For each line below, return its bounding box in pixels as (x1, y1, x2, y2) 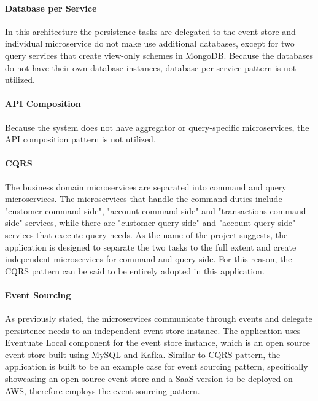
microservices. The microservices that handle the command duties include (5, 192, 282, 205)
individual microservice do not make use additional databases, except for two (5, 37, 295, 50)
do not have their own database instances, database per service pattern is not (5, 61, 297, 74)
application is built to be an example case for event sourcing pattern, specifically (5, 360, 308, 373)
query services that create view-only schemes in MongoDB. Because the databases (5, 49, 314, 61)
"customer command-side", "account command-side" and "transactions (5, 204, 267, 217)
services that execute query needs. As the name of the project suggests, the (5, 228, 288, 241)
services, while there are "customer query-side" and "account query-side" (25, 216, 296, 229)
